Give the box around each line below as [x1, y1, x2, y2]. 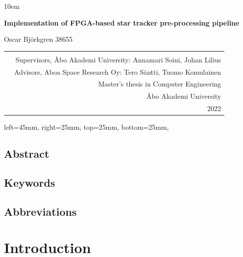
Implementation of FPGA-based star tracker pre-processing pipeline [4, 17, 240, 28]
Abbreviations [4, 203, 77, 219]
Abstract [4, 146, 49, 161]
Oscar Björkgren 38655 [4, 34, 73, 44]
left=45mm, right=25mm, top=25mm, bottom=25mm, [4, 122, 169, 132]
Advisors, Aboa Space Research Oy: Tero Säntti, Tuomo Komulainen [14, 66, 221, 77]
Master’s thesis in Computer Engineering [98, 79, 221, 89]
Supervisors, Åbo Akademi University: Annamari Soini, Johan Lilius [15, 54, 221, 64]
